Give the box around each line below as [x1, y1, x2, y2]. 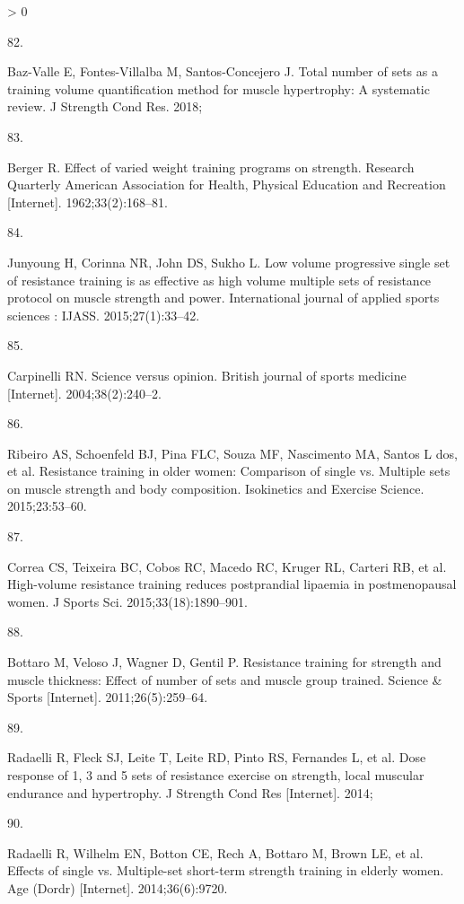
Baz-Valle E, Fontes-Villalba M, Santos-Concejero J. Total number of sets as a [7, 62, 438, 81]
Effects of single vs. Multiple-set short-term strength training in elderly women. [7, 861, 444, 880]
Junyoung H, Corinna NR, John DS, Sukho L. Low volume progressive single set [7, 252, 451, 271]
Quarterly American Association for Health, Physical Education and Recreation [7, 175, 446, 194]
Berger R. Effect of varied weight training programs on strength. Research [7, 157, 415, 176]
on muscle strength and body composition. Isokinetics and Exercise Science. [7, 478, 425, 497]
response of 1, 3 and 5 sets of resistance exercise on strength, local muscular [7, 766, 425, 784]
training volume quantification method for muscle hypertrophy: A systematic [7, 79, 430, 98]
